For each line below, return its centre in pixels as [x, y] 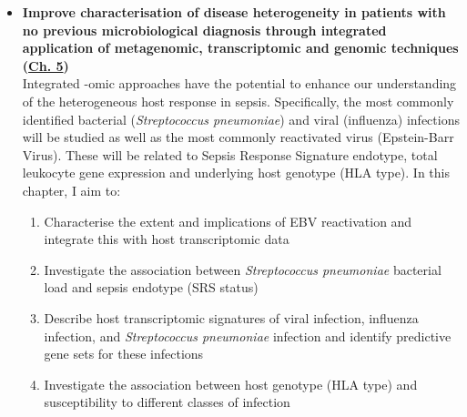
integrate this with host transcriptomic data [167, 239]
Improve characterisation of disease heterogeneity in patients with [234, 12]
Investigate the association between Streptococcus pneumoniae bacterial [243, 269]
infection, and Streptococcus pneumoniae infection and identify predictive [248, 336]
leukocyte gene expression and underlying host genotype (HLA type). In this [236, 173]
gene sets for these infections [124, 354]
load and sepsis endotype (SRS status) [151, 287]
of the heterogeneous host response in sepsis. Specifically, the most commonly [238, 101]
